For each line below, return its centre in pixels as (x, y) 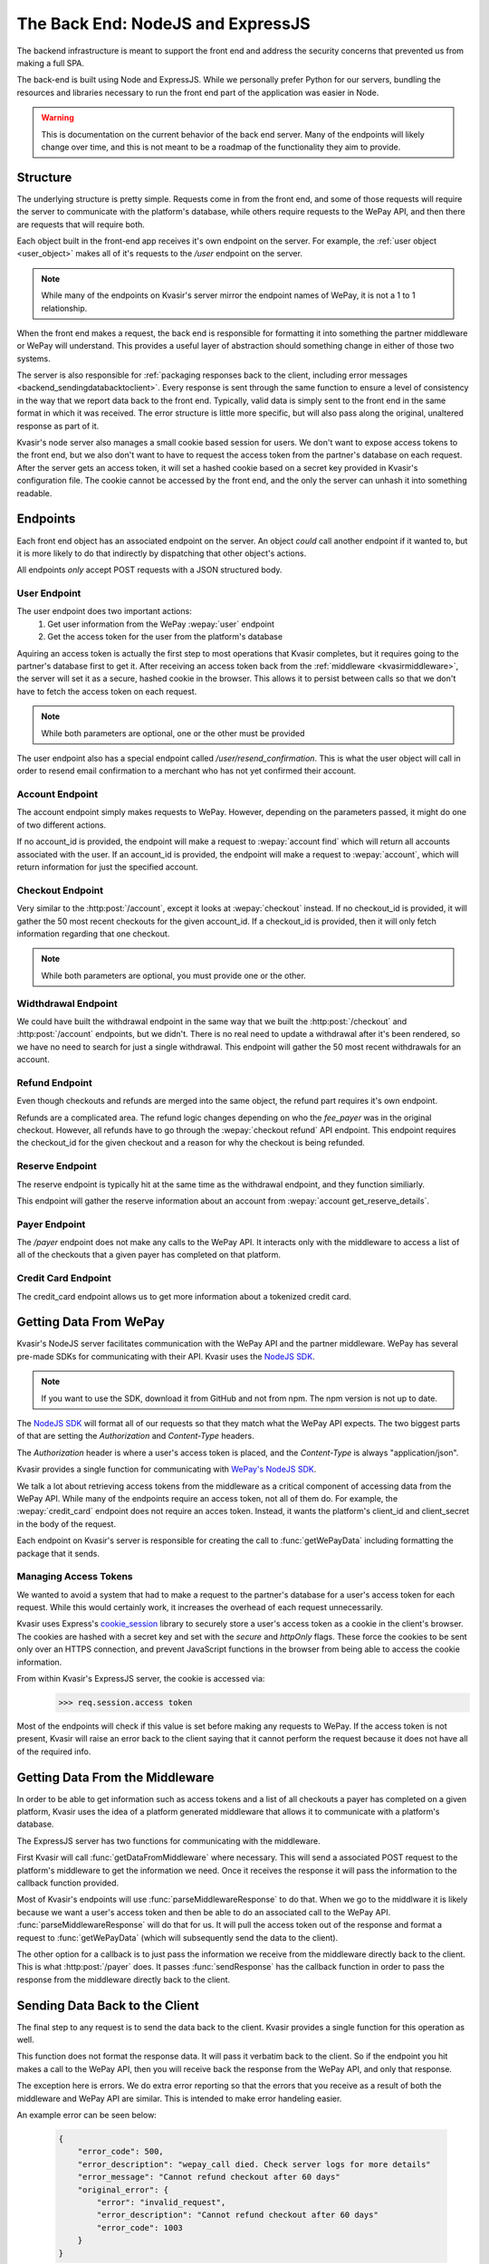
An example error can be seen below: (87, 2115)
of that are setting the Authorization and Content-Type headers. (135, 1436)
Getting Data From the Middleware (115, 1777)
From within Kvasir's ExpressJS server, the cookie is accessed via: (141, 1679)
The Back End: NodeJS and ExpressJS (164, 24)
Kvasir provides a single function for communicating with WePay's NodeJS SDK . (167, 1469)
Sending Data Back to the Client (108, 2005)
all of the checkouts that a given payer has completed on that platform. (149, 1255)
